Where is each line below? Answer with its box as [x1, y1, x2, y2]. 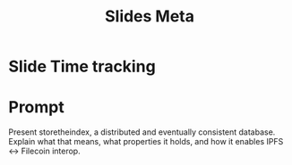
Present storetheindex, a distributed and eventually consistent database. [8, 127, 276, 137]
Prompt [8, 97, 64, 118]
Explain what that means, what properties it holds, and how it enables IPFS [8, 136, 284, 147]
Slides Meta [105, 6, 194, 27]
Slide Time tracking [8, 56, 156, 77]
